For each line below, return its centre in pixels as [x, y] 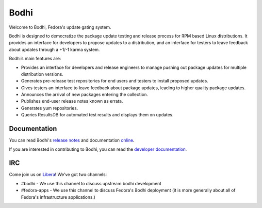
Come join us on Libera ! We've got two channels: [58, 175]
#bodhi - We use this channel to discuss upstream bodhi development [91, 183]
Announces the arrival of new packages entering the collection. [84, 95]
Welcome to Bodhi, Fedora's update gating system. [60, 27]
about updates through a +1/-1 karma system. [54, 49]
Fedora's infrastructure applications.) [58, 197]
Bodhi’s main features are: [35, 59]
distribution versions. [42, 74]
